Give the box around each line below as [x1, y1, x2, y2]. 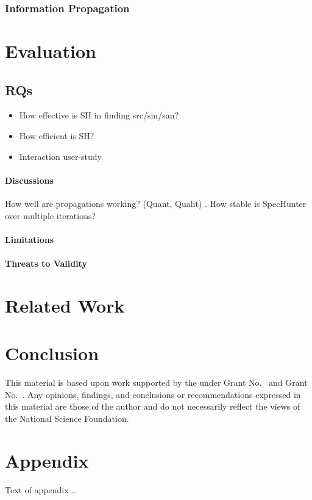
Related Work [5, 292, 125, 317]
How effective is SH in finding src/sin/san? [19, 109, 179, 121]
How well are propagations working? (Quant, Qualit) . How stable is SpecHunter [5, 197, 307, 209]
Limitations [5, 233, 54, 245]
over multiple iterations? [5, 209, 96, 222]
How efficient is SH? [19, 129, 94, 142]
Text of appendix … [5, 483, 77, 496]
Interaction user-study [19, 150, 102, 162]
